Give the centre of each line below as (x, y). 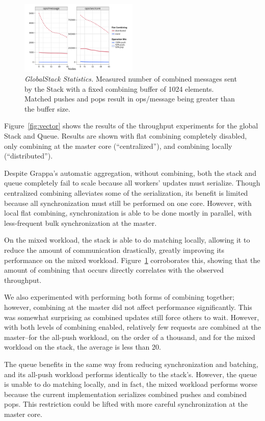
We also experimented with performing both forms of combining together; (119, 297)
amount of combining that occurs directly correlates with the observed (114, 270)
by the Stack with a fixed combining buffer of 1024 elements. (119, 88)
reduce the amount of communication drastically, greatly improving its (114, 250)
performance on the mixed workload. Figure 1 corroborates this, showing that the (132, 260)
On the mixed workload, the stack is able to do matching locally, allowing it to (127, 240)
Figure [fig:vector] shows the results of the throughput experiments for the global (131, 126)
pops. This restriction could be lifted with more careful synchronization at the (126, 404)
